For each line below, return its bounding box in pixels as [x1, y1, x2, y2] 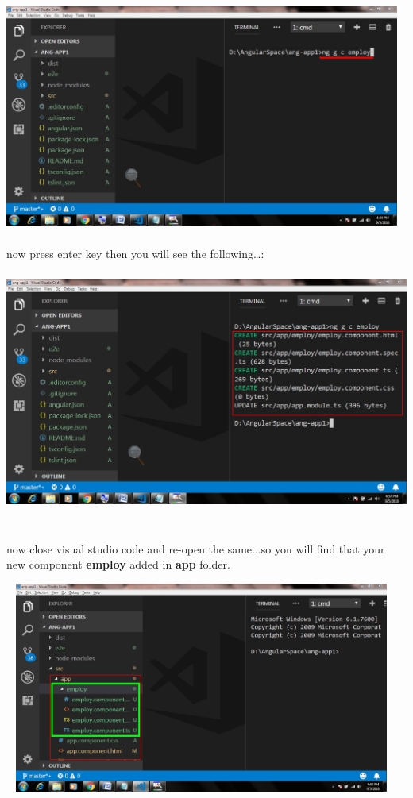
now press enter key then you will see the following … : [6, 245, 264, 262]
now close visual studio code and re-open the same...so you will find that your [6, 540, 385, 557]
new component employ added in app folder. [6, 556, 230, 572]
